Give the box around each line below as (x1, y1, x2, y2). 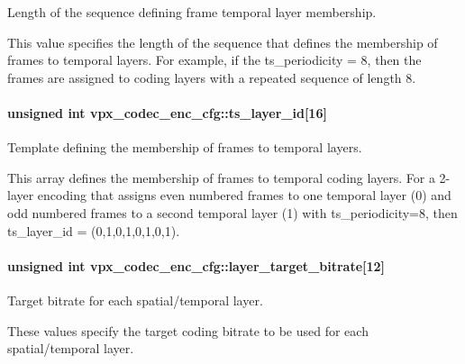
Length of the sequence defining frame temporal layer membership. (7, 3, 377, 21)
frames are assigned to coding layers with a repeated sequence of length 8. (7, 68, 416, 86)
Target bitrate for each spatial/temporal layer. (7, 290, 263, 309)
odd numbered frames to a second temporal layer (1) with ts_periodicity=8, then (7, 203, 458, 222)
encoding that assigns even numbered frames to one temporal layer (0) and (37, 186, 451, 205)
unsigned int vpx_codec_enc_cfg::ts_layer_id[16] (7, 103, 327, 122)
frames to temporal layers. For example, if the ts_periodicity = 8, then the (7, 50, 422, 69)
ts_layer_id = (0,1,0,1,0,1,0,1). (7, 221, 180, 240)
